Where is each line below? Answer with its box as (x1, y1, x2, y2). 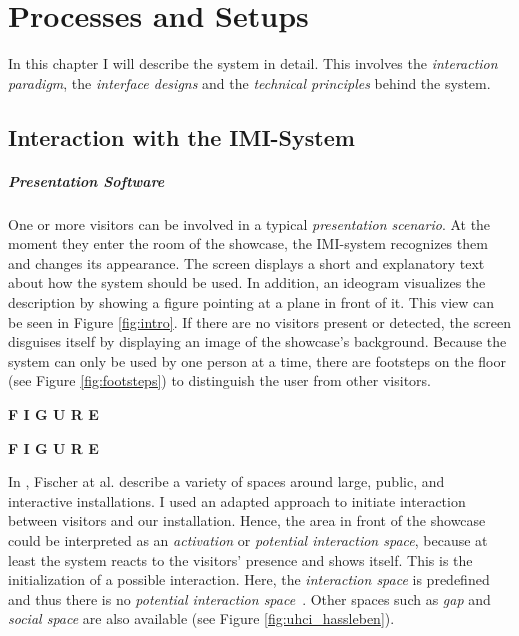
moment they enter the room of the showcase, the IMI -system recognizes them (8, 233, 488, 254)
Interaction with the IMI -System (8, 121, 355, 152)
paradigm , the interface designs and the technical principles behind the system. (8, 72, 491, 93)
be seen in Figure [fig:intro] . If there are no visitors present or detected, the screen (8, 311, 511, 332)
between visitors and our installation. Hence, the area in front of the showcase (8, 510, 486, 531)
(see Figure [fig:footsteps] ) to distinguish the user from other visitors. (8, 370, 431, 391)
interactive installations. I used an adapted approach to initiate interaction (8, 490, 466, 511)
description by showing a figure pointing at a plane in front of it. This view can (8, 292, 495, 313)
